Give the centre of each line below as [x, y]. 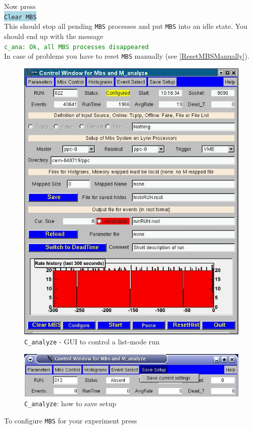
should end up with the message [54, 36]
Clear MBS [20, 17]
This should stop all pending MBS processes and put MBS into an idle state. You [126, 26]
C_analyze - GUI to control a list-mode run [92, 341]
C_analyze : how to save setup [70, 403]
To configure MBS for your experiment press [71, 420]
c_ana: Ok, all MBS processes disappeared [77, 47]
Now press [20, 6]
